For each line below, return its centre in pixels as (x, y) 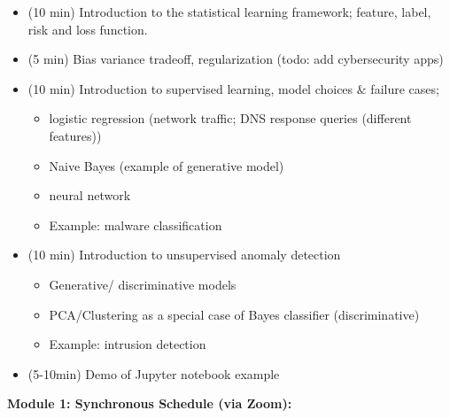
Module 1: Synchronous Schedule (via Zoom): (150, 403)
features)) (75, 135)
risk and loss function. (88, 29)
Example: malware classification (136, 224)
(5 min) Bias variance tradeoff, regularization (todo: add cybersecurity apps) (236, 59)
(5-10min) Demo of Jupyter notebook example (154, 373)
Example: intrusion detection (128, 344)
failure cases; (405, 88)
